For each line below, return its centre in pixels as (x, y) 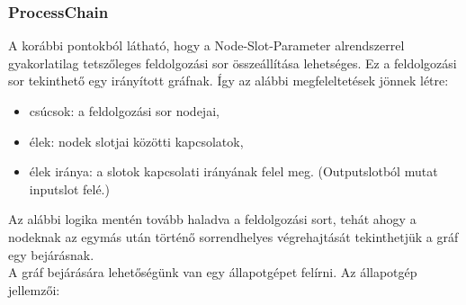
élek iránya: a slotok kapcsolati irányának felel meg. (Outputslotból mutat (233, 171)
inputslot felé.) (69, 188)
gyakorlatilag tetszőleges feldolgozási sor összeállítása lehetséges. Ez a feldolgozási (233, 63)
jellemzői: (34, 289)
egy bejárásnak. (51, 254)
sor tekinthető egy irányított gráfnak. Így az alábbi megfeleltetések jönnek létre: (229, 81)
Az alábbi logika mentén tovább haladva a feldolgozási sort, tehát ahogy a (212, 219)
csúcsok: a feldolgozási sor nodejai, (124, 111)
